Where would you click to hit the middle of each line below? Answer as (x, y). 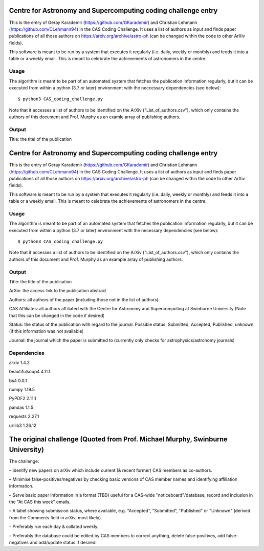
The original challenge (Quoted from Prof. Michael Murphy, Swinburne (118, 439)
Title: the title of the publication (40, 282)
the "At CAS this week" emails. (40, 502)
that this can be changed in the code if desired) (57, 316)
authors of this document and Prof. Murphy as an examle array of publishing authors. (95, 117)
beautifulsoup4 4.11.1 (30, 372)
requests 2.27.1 (24, 416)
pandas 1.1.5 (21, 407)
